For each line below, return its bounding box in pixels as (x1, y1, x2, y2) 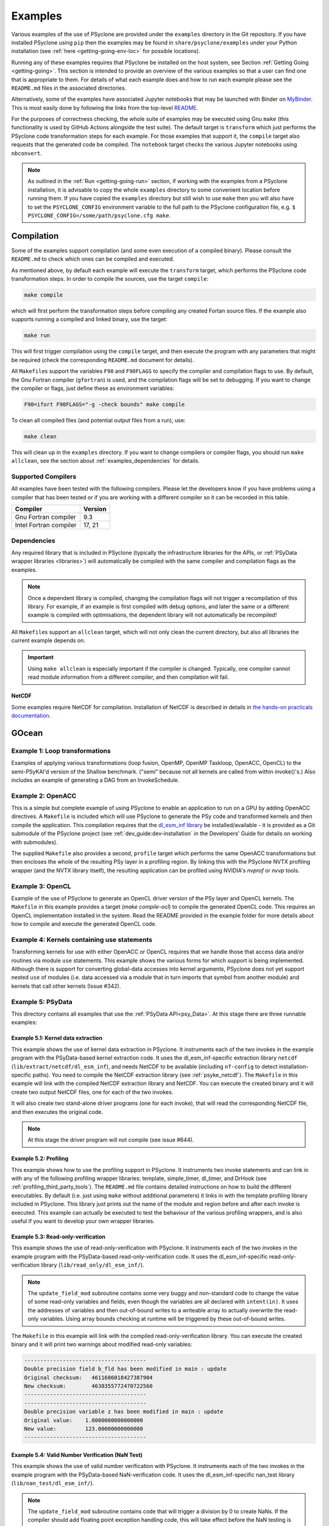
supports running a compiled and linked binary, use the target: (11, 316, 168, 323)
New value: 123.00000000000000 (24, 1425, 143, 1433)
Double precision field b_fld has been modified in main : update (24, 1365, 227, 1373)
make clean (24, 433, 57, 439)
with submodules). (11, 838, 58, 845)
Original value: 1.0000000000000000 (24, 1417, 143, 1423)
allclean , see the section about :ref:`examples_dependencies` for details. (11, 457, 200, 465)
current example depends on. (11, 637, 85, 644)
